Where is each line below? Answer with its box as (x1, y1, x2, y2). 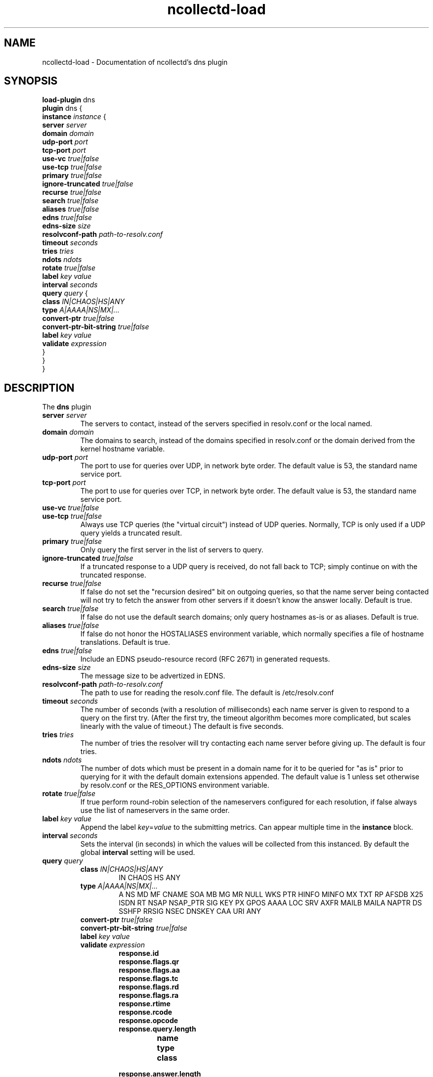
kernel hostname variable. (80, 445, 165, 453)
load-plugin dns (42, 95, 95, 104)
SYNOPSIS (4, 75, 58, 88)
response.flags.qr (119, 957, 179, 966)
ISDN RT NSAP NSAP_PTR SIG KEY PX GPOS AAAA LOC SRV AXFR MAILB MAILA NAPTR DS (119, 898, 422, 907)
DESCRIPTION (4, 381, 75, 394)
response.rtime (119, 999, 171, 1008)
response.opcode (119, 1016, 178, 1025)
